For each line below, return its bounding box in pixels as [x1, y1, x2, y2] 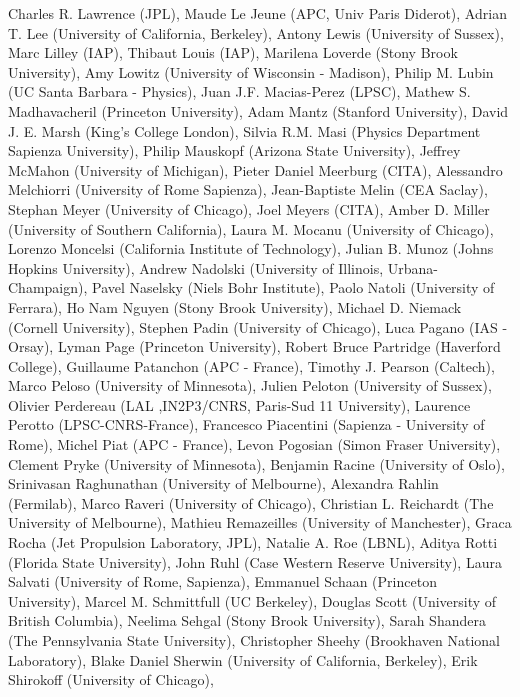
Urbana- [387, 257, 438, 278]
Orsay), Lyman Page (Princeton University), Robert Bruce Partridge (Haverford [8, 336, 501, 357]
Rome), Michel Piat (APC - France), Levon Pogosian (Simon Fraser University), [8, 434, 501, 455]
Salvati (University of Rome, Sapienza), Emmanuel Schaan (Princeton [8, 571, 437, 592]
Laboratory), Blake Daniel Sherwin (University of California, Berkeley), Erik [8, 649, 478, 670]
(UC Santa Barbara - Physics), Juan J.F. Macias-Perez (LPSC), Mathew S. [8, 81, 471, 102]
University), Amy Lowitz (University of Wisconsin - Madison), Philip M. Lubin [8, 61, 494, 82]
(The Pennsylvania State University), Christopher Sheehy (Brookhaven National [8, 630, 500, 650]
